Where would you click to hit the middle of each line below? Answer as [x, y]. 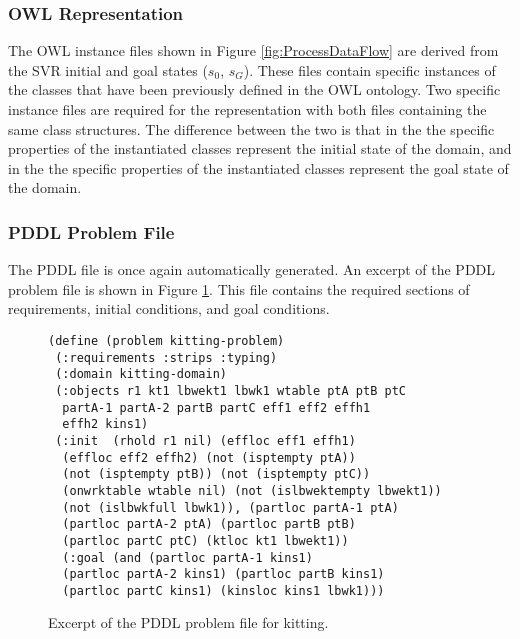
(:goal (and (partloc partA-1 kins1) [187, 557]
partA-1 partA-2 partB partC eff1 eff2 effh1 [216, 407]
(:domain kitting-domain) [141, 374]
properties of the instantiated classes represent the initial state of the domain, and [260, 148]
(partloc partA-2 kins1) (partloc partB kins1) [223, 574]
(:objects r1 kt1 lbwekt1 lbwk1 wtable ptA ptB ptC [230, 390]
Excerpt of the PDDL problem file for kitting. [188, 622]
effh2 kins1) [105, 424]
